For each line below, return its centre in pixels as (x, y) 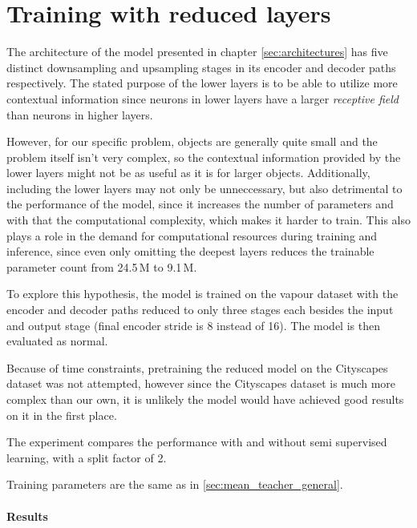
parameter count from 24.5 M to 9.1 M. (102, 266)
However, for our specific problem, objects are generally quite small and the (192, 141)
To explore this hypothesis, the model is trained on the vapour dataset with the (202, 294)
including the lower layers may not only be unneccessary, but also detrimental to (204, 188)
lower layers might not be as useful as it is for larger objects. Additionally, (188, 173)
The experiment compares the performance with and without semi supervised (197, 442)
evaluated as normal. (57, 341)
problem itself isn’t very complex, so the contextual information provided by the (204, 157)
